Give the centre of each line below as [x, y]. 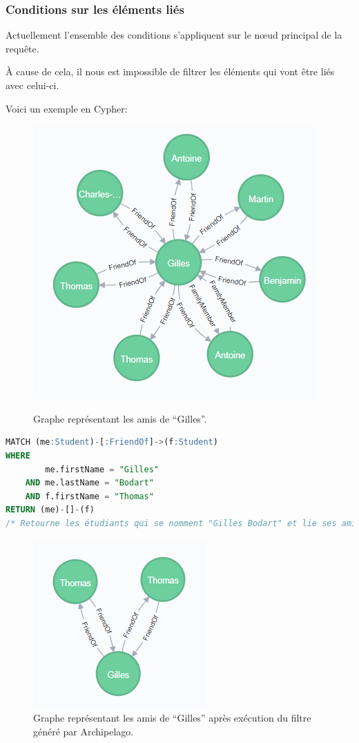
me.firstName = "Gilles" [102, 469]
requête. [22, 48]
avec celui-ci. [32, 85]
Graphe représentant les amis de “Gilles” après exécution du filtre [172, 718]
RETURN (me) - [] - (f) [50, 510]
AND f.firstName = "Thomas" [89, 496]
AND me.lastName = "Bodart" [89, 483]
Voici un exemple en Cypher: [67, 108]
